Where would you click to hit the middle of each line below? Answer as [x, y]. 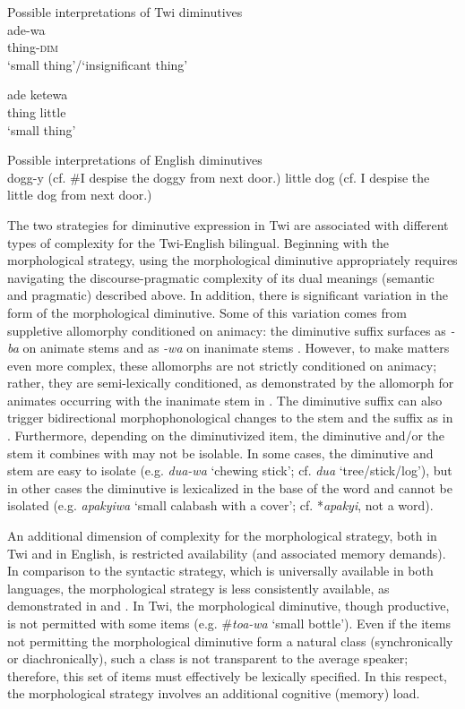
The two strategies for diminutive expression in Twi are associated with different [228, 224]
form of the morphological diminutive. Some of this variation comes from [207, 312]
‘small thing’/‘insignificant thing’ [98, 64]
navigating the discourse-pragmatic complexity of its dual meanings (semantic [221, 277]
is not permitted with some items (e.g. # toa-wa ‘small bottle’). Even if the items [229, 623]
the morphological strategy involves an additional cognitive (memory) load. [214, 693]
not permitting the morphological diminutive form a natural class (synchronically [230, 641]
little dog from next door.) [80, 195]
